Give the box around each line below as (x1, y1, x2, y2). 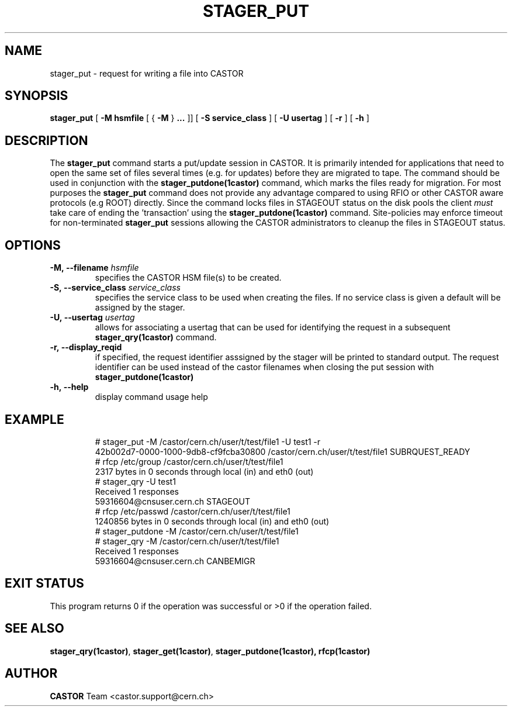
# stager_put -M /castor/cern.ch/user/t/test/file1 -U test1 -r (95, 436, 321, 447)
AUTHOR (5, 666, 58, 681)
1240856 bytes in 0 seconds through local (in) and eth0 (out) (95, 516, 330, 526)
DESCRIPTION (5, 133, 88, 148)
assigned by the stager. (95, 302, 185, 313)
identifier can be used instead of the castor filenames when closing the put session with (95, 362, 434, 372)
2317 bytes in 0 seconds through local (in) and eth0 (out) (95, 466, 314, 477)
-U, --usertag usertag (50, 312, 135, 323)
